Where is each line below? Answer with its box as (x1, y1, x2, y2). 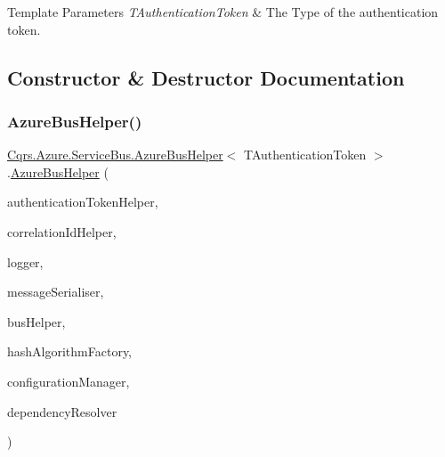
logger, (7, 252, 44, 271)
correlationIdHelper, (7, 222, 117, 241)
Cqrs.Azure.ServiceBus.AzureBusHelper (7, 145, 223, 164)
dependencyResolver (7, 402, 117, 420)
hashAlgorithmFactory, (7, 342, 132, 361)
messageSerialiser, (7, 282, 104, 301)
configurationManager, (7, 371, 130, 390)
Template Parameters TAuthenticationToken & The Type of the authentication (7, 3, 439, 20)
